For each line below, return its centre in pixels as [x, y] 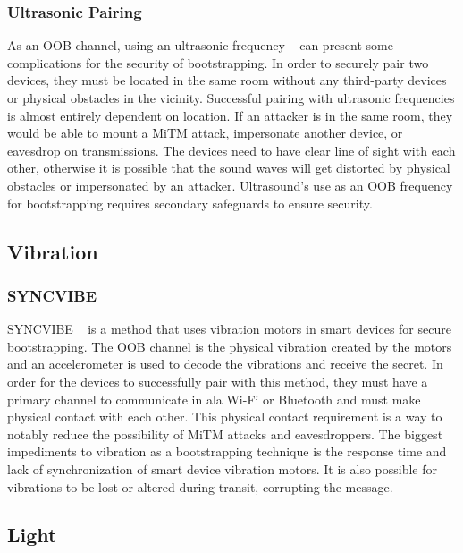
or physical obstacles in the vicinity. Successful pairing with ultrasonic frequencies [231, 98]
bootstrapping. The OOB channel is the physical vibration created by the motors [230, 346]
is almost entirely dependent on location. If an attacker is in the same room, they [230, 115]
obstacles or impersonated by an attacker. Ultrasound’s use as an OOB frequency [230, 185]
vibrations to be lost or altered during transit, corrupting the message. [200, 486]
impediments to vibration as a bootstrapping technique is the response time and [227, 451]
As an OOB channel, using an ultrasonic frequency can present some [200, 45]
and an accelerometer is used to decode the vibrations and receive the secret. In [225, 364]
